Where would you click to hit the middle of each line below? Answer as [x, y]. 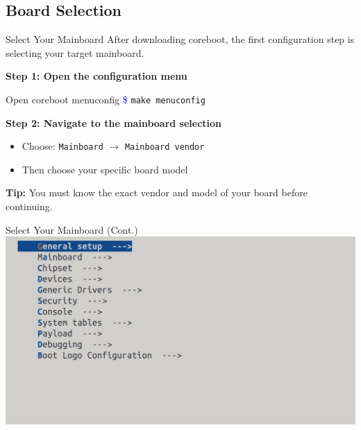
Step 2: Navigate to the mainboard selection [114, 122]
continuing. [29, 206]
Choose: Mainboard [62, 146]
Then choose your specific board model [105, 169]
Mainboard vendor [165, 147]
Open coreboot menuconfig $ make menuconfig [106, 99]
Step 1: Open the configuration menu [96, 76]
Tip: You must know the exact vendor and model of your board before [157, 192]
